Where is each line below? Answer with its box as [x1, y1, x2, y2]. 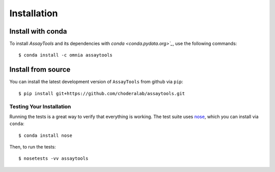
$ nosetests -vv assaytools [18, 156, 89, 161]
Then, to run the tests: [9, 144, 56, 150]
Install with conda [9, 27, 67, 36]
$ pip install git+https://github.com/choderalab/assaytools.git [18, 91, 185, 96]
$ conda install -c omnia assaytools [18, 52, 113, 58]
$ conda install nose [18, 132, 72, 138]
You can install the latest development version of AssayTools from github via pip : [9, 79, 183, 85]
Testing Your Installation [9, 103, 71, 110]
